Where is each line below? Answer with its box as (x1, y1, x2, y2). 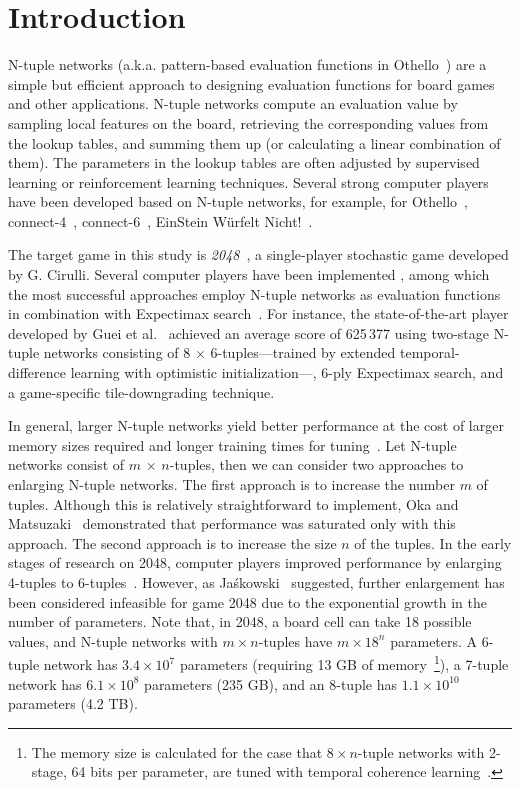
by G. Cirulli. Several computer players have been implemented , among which (8, 264, 490, 285)
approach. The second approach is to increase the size (8, 532, 337, 553)
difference (8, 362, 66, 383)
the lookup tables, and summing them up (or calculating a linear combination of (8, 132, 501, 153)
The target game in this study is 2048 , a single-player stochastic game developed (8, 244, 509, 265)
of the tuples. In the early (354, 532, 512, 553)
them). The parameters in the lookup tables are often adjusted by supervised (8, 152, 480, 173)
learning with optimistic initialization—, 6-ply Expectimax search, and (70, 362, 504, 383)
